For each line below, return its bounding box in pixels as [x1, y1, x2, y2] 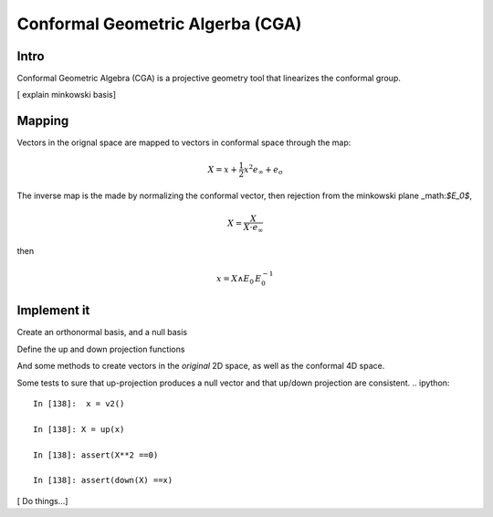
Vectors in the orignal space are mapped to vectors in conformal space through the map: [16, 137, 351, 148]
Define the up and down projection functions [16, 343, 185, 354]
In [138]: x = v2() [33, 398, 125, 408]
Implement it [16, 302, 90, 319]
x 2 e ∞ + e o [243, 163, 283, 176]
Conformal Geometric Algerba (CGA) [16, 14, 302, 34]
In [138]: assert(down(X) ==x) [33, 475, 173, 486]
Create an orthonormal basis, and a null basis [16, 327, 187, 338]
